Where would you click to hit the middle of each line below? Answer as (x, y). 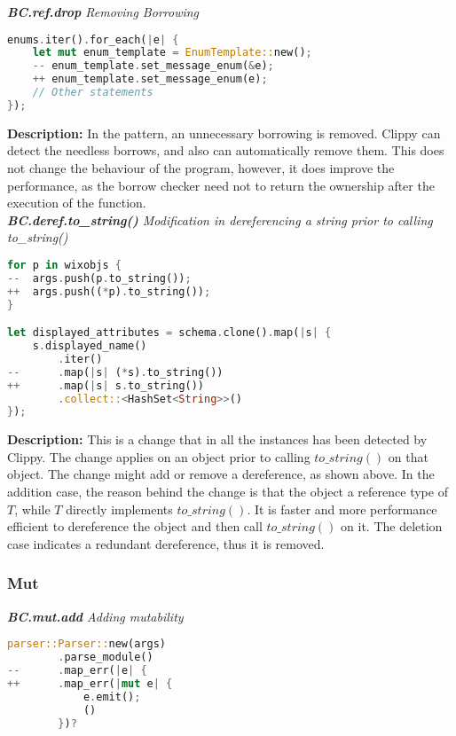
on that (408, 456)
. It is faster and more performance (342, 509)
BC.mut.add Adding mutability (95, 616)
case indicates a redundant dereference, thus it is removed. (166, 543)
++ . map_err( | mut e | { (90, 683)
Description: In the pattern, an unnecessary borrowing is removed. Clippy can (224, 133)
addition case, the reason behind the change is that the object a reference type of (228, 492)
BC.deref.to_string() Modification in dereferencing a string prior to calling (220, 219)
